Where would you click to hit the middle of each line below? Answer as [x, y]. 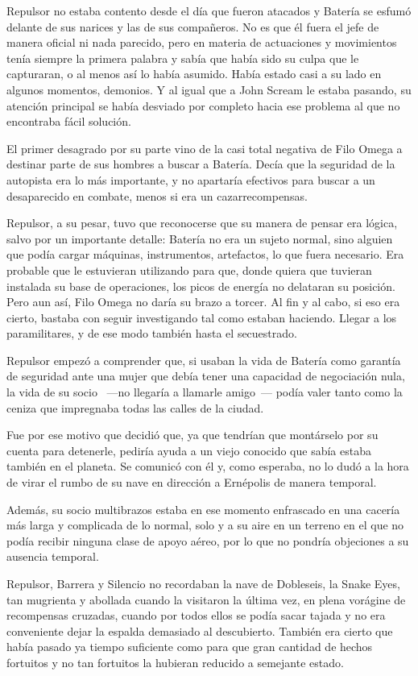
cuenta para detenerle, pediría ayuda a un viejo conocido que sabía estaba [189, 450]
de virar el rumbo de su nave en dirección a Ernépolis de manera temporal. [192, 482]
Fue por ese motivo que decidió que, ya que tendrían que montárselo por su [192, 435]
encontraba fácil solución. [69, 121]
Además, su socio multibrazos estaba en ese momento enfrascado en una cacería [203, 509]
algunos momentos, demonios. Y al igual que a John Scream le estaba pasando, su [209, 89]
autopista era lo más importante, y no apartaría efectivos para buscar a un [191, 179]
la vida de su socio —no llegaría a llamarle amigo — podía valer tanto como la [205, 392]
